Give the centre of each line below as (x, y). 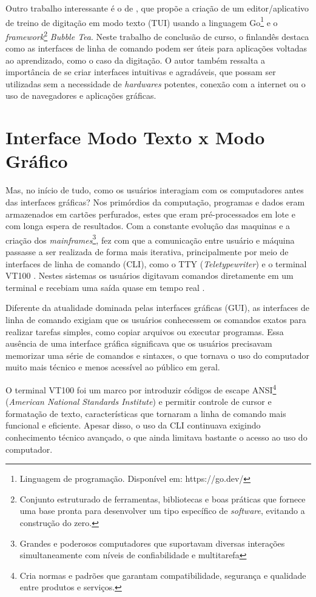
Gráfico (37, 161)
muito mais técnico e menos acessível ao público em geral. (113, 367)
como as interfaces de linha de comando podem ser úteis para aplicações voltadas (156, 48)
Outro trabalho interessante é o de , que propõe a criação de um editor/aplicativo (157, 8)
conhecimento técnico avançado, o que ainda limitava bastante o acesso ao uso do (156, 437)
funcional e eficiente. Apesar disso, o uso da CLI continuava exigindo (133, 425)
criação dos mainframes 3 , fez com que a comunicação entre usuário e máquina (150, 239)
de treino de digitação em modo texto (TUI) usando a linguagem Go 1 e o (142, 21)
